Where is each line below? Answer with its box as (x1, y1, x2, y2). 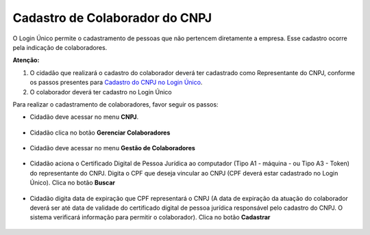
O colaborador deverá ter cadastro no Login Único (29, 87, 173, 96)
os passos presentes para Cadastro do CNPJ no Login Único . (29, 79, 203, 87)
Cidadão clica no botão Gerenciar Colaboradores (29, 128, 171, 137)
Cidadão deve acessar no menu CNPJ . (29, 113, 139, 121)
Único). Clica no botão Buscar (29, 178, 116, 187)
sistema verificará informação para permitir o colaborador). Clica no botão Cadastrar (29, 213, 271, 221)
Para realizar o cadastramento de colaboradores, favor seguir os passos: (12, 100, 219, 109)
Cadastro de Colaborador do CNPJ (12, 10, 212, 25)
